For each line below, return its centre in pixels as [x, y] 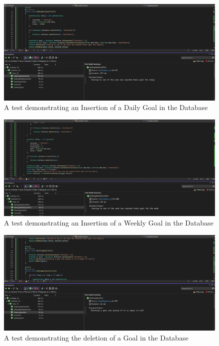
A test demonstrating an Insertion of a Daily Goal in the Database [106, 107]
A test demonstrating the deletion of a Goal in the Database [96, 338]
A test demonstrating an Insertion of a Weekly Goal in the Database [109, 223]
